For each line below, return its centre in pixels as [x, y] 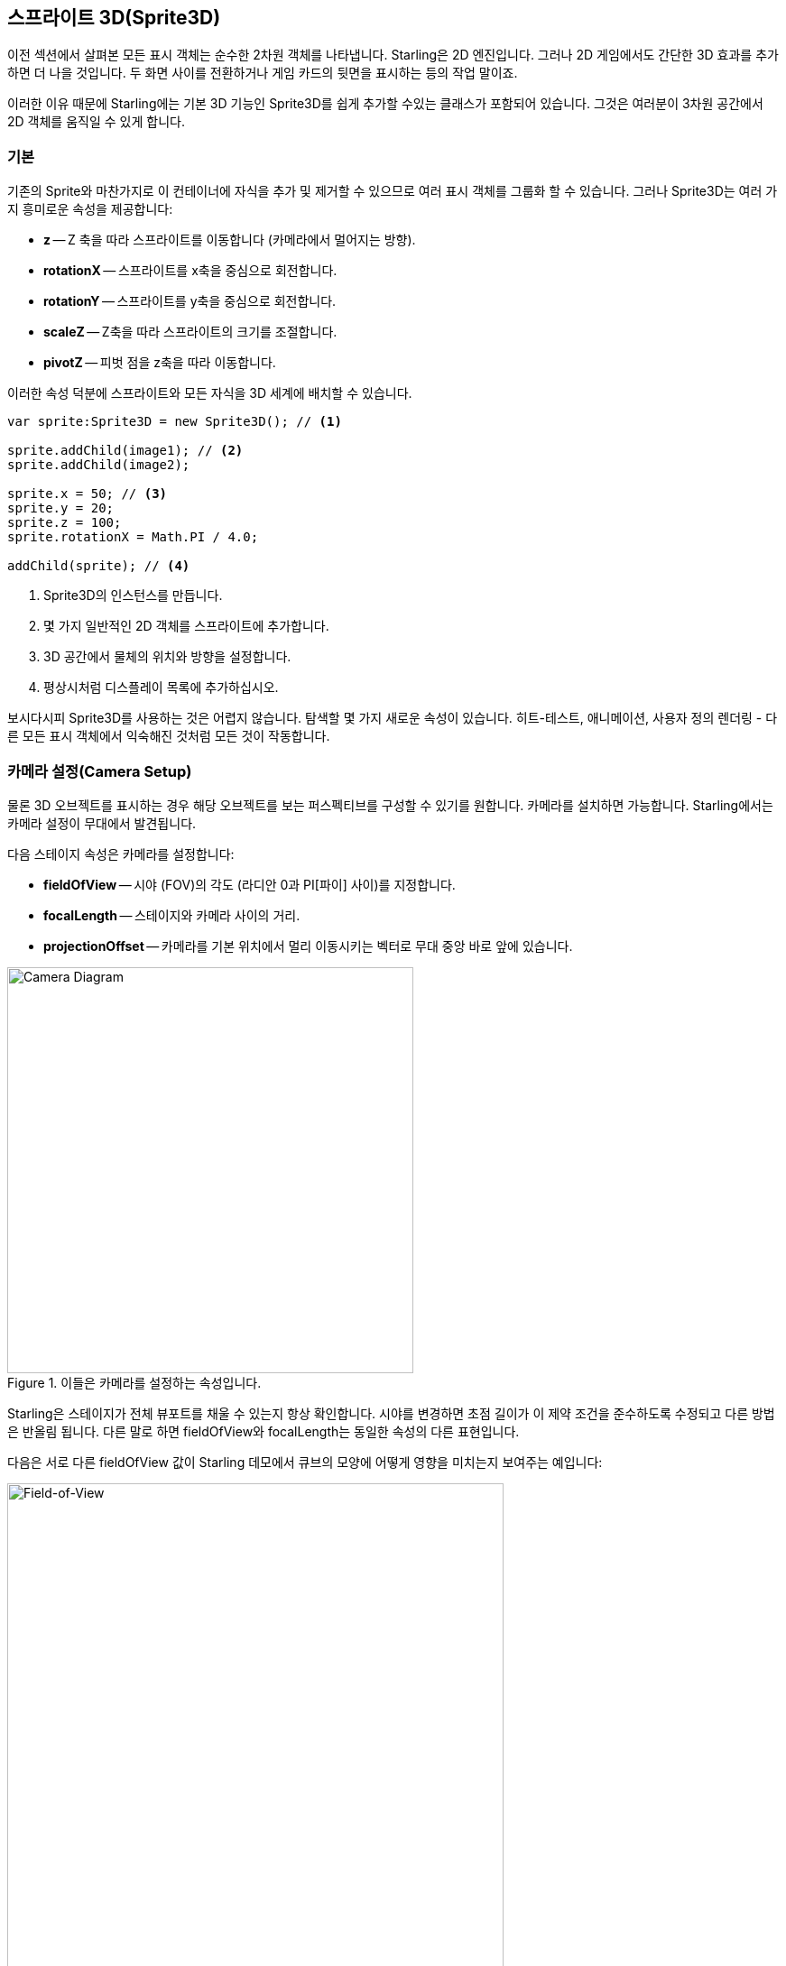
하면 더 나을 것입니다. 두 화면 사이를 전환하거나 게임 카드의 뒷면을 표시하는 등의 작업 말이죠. [263, 73]
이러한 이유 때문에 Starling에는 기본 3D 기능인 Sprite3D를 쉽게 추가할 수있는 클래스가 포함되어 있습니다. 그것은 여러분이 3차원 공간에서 [385, 104]
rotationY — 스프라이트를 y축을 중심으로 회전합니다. [190, 301]
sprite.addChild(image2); [99, 465]
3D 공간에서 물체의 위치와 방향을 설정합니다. [167, 657]
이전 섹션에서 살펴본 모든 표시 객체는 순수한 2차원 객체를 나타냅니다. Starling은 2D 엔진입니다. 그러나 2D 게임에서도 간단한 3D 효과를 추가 [393, 55]
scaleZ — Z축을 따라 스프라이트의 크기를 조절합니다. [190, 332]
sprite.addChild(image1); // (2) [125, 451]
